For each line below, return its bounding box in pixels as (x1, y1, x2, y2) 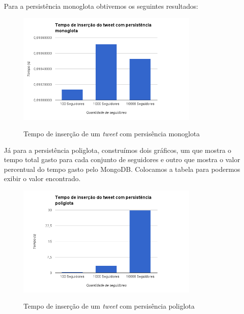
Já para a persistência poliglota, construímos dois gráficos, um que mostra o (4, 145, 231, 155)
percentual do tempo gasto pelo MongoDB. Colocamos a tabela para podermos (4, 164, 241, 174)
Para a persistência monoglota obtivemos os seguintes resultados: (4, 1, 198, 11)
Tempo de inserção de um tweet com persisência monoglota (23, 128, 200, 138)
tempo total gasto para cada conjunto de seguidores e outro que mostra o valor (4, 154, 240, 165)
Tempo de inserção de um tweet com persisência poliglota (23, 301, 195, 311)
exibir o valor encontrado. (4, 173, 81, 184)
